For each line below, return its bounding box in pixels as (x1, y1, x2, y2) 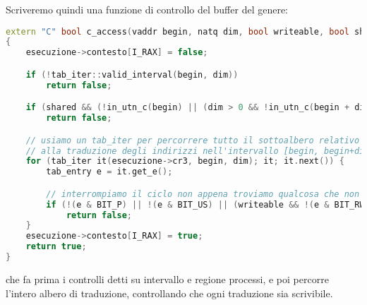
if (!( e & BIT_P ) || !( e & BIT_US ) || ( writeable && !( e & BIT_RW (46, 199, 365, 210)
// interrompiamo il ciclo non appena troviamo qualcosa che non (46, 189, 360, 199)
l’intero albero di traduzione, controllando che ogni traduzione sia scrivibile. (6, 285, 333, 300)
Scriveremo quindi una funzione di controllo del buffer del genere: (6, 2, 289, 16)
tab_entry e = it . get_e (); (46, 167, 173, 177)
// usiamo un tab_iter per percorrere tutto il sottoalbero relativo (25, 135, 360, 145)
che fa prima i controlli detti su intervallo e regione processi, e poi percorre (6, 271, 329, 286)
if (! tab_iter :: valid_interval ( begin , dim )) (25, 69, 239, 80)
